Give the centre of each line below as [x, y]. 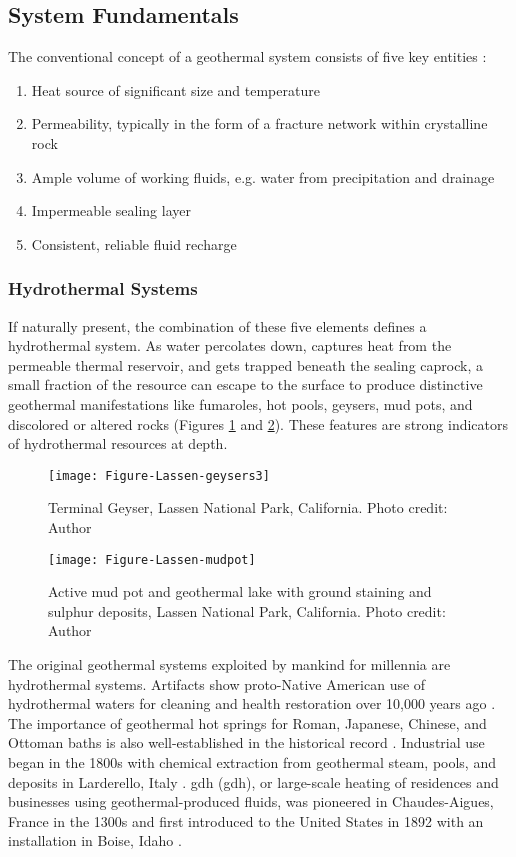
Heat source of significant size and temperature [175, 89]
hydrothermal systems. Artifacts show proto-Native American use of [217, 683]
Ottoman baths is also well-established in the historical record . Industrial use [246, 742]
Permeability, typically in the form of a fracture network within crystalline [259, 123]
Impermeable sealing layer [111, 210]
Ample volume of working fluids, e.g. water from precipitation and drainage [263, 176]
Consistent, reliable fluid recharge [134, 243]
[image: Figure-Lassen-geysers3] [159, 475]
